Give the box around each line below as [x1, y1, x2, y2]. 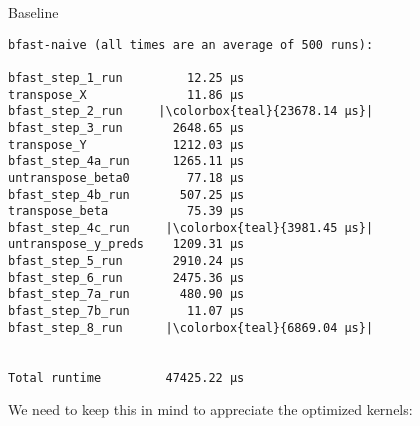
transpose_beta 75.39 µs [8, 204, 245, 219]
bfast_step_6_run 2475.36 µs [8, 270, 245, 285]
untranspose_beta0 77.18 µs [8, 170, 245, 185]
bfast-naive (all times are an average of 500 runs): [8, 37, 374, 52]
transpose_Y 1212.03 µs [8, 137, 245, 152]
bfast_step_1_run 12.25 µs [8, 70, 245, 85]
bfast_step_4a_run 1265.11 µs [8, 154, 245, 169]
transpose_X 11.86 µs [8, 87, 245, 102]
